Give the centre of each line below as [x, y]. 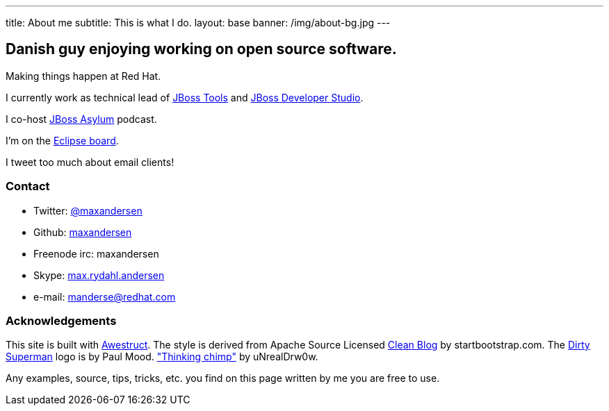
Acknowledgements [61, 320]
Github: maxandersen [83, 232]
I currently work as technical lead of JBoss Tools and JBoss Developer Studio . [185, 97]
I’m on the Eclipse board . [62, 140]
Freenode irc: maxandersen [96, 253]
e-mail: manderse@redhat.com [105, 296]
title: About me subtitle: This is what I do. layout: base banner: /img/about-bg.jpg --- [198, 23]
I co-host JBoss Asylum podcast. [81, 119]
